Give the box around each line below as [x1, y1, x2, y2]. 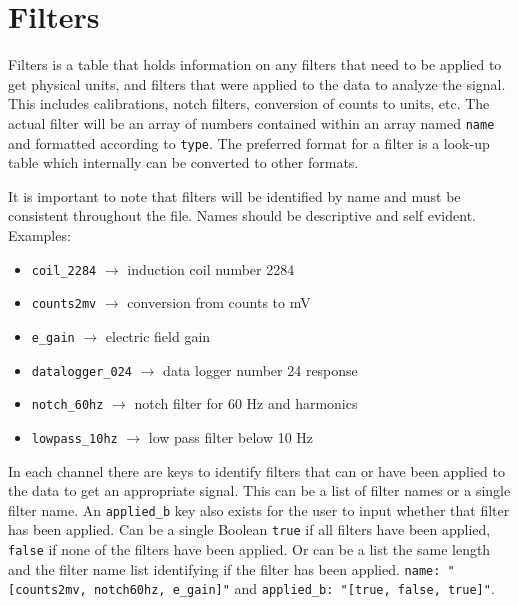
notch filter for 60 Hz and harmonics [134, 393, 358, 414]
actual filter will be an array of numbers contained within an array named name [8, 112, 495, 133]
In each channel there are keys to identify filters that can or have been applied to [8, 460, 505, 481]
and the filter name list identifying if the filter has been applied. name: [8, 558, 441, 579]
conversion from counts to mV [127, 292, 311, 313]
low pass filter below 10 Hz [148, 426, 314, 447]
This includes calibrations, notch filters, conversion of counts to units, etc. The [8, 93, 490, 114]
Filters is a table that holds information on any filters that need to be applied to [8, 54, 502, 75]
